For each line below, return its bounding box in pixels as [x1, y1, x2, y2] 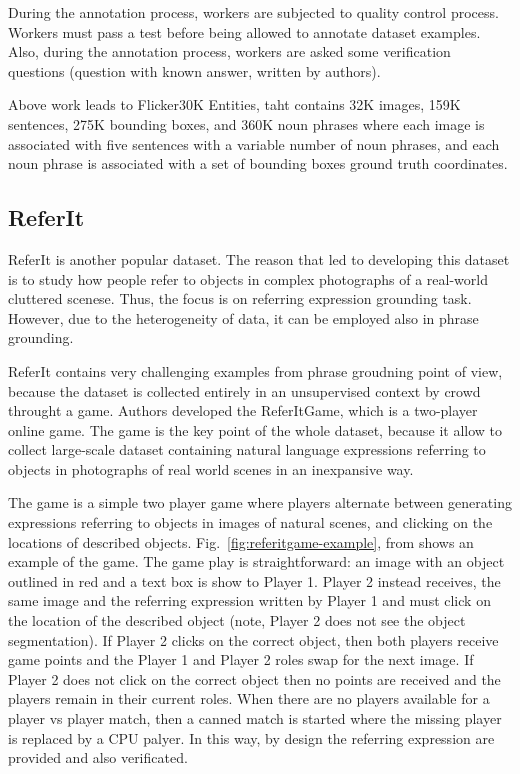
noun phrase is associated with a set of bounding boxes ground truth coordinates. [8, 153, 508, 174]
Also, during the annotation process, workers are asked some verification [8, 41, 451, 62]
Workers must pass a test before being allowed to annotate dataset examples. [8, 21, 481, 42]
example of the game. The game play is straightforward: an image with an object [8, 551, 505, 572]
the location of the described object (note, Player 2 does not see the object [8, 610, 466, 631]
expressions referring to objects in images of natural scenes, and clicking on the [8, 512, 493, 533]
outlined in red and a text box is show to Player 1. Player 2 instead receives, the [8, 570, 501, 591]
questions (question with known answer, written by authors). [8, 60, 381, 81]
